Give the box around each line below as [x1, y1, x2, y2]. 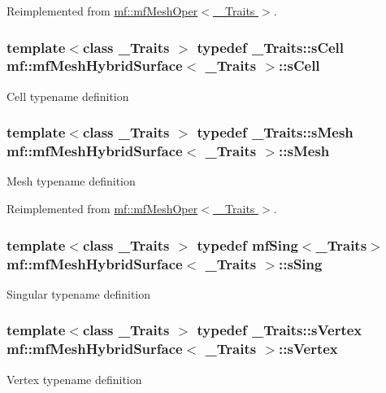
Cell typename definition [7, 87, 129, 104]
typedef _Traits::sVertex [197, 320, 362, 340]
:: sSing [279, 253, 323, 273]
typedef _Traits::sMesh [197, 122, 353, 142]
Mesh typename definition [7, 172, 136, 190]
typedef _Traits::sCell [197, 37, 345, 57]
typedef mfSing [197, 234, 298, 255]
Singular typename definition [7, 285, 151, 302]
